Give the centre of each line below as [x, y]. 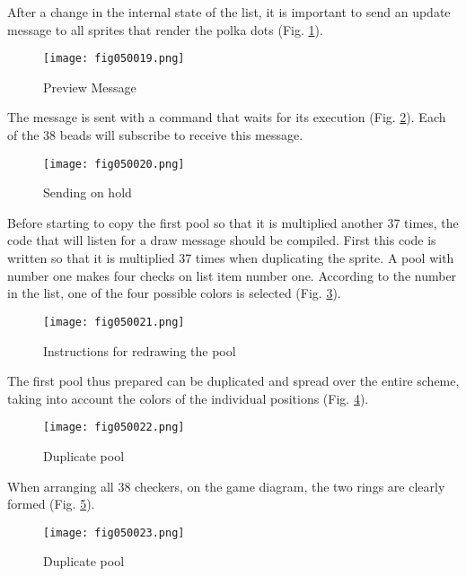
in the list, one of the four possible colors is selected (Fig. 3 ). [174, 293]
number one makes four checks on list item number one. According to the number [232, 275]
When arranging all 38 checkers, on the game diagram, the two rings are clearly [226, 486]
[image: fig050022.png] [114, 428]
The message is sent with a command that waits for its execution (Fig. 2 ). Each [227, 117]
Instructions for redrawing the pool [140, 350]
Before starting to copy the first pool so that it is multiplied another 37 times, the [233, 222]
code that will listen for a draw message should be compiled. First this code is [222, 240]
